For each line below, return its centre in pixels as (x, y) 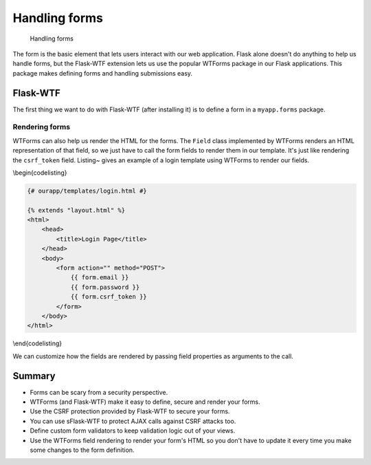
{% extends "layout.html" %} (76, 210)
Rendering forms (42, 127)
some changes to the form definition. (82, 450)
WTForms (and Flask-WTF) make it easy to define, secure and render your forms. (145, 402)
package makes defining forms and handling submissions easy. (102, 73)
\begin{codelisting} (40, 173)
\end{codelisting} (37, 343)
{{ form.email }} (100, 278)
